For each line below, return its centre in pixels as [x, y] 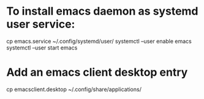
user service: [41, 24]
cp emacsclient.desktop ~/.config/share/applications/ [74, 89]
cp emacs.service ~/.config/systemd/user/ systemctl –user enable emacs [99, 41]
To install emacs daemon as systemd [102, 11]
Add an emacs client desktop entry [97, 72]
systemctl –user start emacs [42, 48]
